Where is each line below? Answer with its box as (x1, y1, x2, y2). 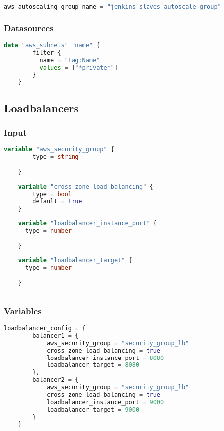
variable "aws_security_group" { (4, 146, 114, 153)
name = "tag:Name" (39, 56, 100, 64)
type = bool (32, 190, 72, 198)
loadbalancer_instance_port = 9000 (46, 398, 164, 406)
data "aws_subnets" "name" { (4, 42, 100, 49)
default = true (32, 198, 82, 205)
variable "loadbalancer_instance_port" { (18, 220, 157, 227)
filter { (32, 49, 61, 56)
